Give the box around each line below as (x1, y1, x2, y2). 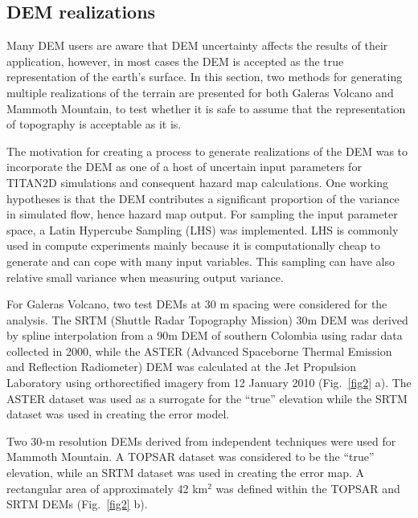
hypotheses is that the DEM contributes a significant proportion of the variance (6, 190, 400, 206)
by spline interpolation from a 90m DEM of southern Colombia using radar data (6, 327, 403, 344)
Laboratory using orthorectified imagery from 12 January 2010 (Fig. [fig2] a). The (6, 374, 412, 391)
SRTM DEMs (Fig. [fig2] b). (6, 496, 148, 512)
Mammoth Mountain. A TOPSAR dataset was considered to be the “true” (6, 448, 375, 465)
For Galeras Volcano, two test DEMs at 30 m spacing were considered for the (6, 296, 387, 312)
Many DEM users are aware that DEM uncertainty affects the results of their (6, 37, 388, 54)
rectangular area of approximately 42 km (6, 479, 208, 496)
